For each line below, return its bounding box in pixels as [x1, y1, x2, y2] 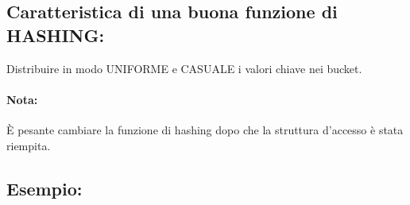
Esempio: [6, 176, 83, 200]
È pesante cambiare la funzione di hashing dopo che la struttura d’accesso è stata [6, 121, 404, 137]
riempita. [6, 137, 51, 153]
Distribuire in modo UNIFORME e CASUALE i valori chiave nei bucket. [6, 60, 362, 76]
